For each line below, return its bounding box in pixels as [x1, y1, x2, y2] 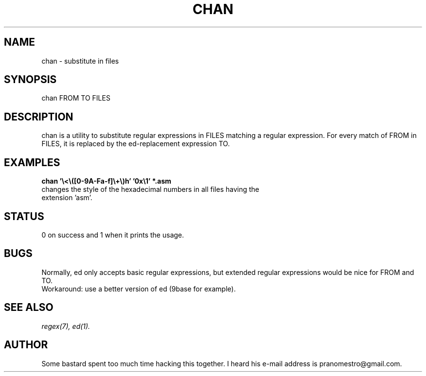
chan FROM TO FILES [41, 94, 110, 103]
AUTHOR [4, 339, 48, 351]
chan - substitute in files [41, 56, 119, 65]
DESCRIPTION [4, 110, 73, 123]
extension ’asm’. [41, 193, 92, 202]
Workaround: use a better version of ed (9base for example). [41, 284, 236, 293]
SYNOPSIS [4, 73, 57, 86]
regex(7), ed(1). [41, 322, 90, 330]
